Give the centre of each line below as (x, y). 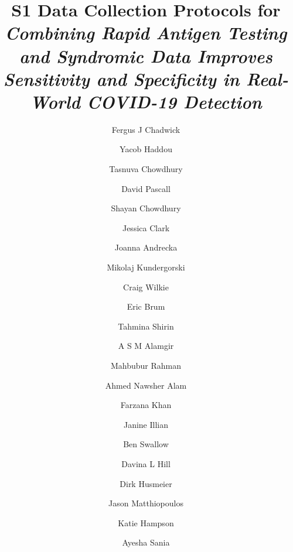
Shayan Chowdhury (146, 208)
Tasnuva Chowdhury (146, 169)
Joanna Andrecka (146, 247)
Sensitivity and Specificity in (121, 78)
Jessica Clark (146, 227)
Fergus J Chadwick (146, 129)
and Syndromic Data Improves (146, 56)
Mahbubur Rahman (146, 365)
